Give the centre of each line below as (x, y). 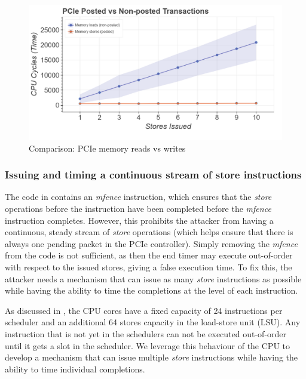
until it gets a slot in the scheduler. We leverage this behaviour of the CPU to (147, 345)
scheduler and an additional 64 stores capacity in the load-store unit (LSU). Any (153, 322)
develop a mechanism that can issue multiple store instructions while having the (152, 357)
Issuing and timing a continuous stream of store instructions (153, 175)
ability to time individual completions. (75, 369)
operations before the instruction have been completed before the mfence (138, 209)
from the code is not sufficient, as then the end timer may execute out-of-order (149, 255)
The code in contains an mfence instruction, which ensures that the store (138, 197)
